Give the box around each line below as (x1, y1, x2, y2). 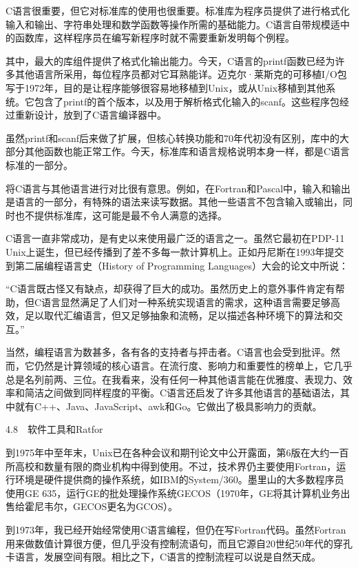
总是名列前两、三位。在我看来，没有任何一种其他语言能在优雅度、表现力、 (6, 372, 343, 386)
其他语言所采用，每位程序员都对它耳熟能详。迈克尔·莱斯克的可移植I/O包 (14, 67, 347, 81)
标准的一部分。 (6, 157, 73, 172)
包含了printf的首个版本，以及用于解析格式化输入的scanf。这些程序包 (34, 94, 340, 108)
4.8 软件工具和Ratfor (6, 422, 103, 436)
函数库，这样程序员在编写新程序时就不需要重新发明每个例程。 (14, 30, 295, 45)
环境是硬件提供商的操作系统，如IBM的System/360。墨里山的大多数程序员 (14, 472, 344, 487)
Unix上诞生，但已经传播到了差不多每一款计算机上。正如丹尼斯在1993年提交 (6, 244, 344, 258)
